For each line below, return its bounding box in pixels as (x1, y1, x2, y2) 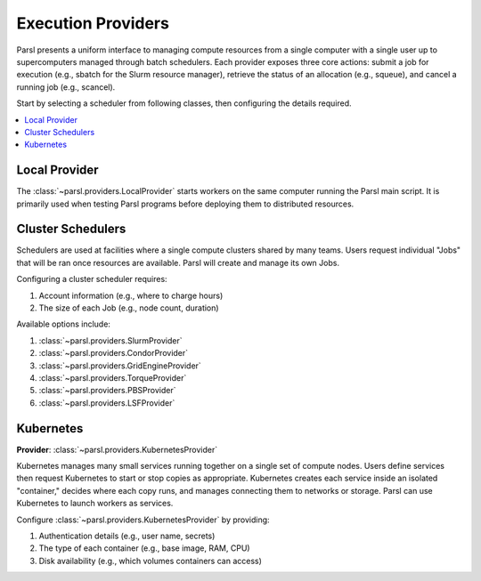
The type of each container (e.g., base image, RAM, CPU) (38, 543, 250, 553)
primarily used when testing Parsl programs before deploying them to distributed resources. (16, 198, 355, 209)
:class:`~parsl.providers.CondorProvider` (38, 348, 189, 359)
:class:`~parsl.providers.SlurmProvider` (38, 335, 183, 346)
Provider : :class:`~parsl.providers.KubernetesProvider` (16, 444, 218, 455)
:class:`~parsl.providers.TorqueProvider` (38, 373, 187, 383)
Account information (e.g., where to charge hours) (38, 290, 224, 301)
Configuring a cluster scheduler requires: (16, 274, 168, 285)
